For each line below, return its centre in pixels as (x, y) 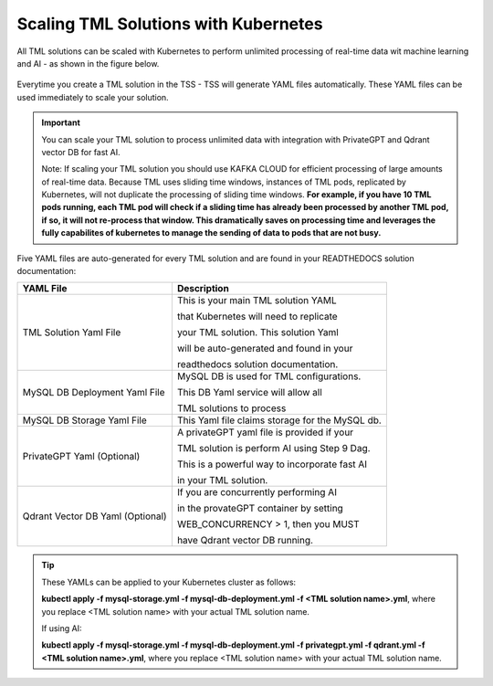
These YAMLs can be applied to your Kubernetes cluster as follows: (169, 582)
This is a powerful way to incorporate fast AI (272, 464)
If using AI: (62, 628)
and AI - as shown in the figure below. (88, 63)
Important (61, 122)
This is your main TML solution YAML (257, 301)
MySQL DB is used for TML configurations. (269, 376)
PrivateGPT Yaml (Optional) (81, 457)
